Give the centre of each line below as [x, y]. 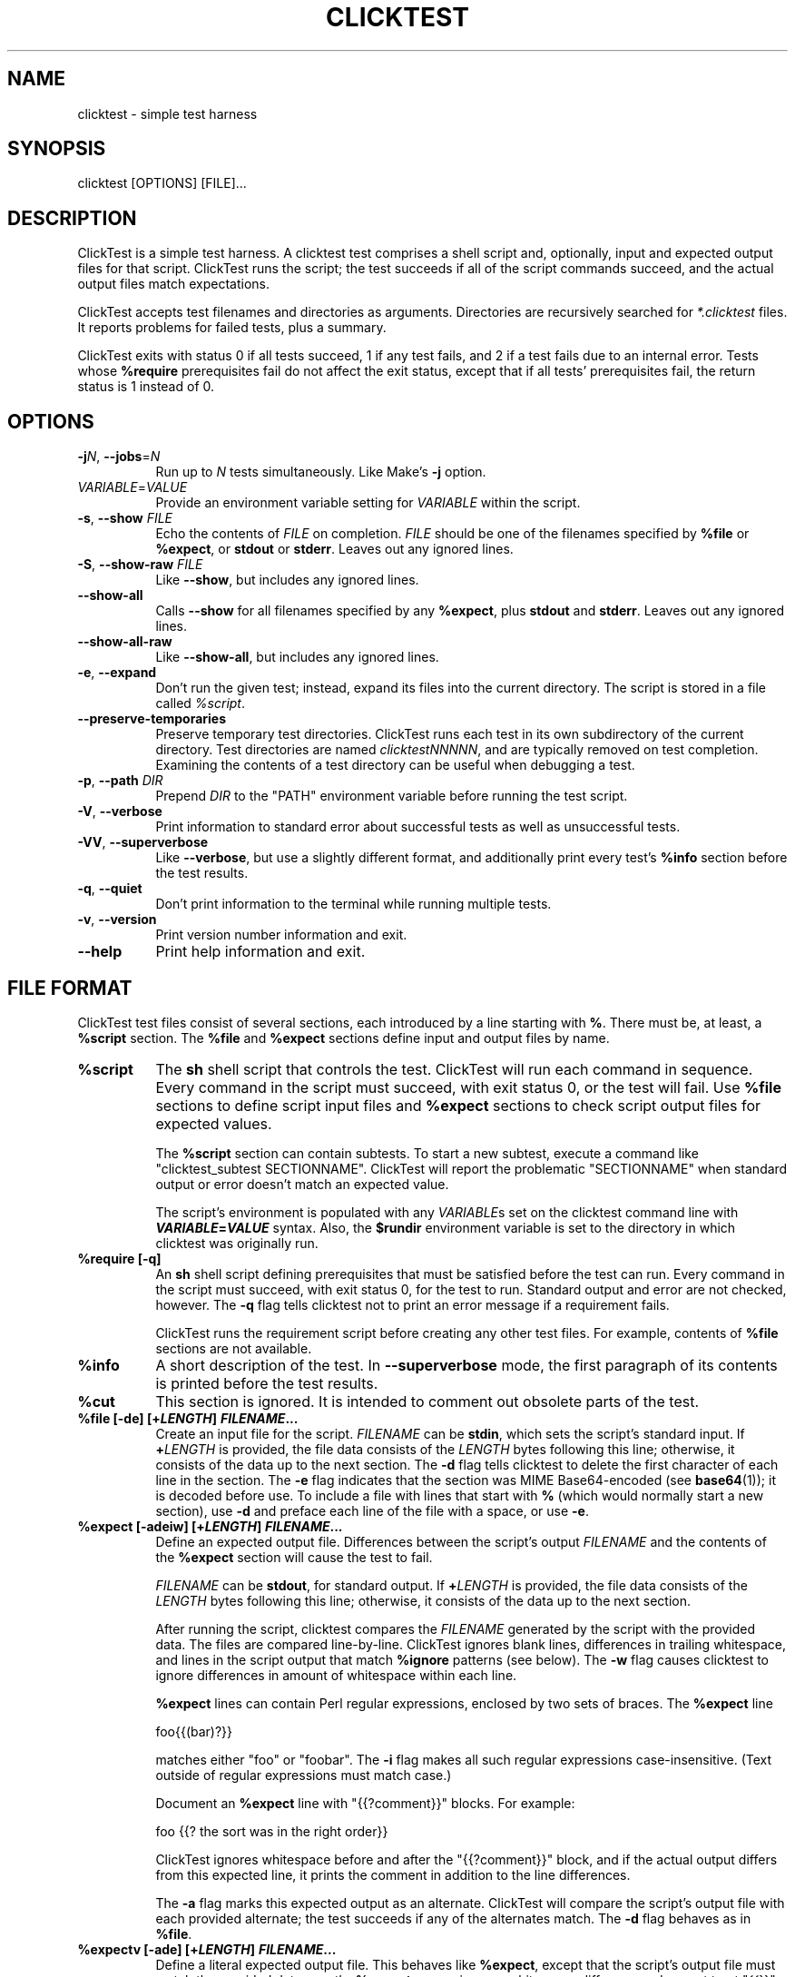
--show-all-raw [125, 642]
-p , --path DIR [120, 781]
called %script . [201, 703]
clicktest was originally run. [237, 1243]
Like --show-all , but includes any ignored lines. [297, 657]
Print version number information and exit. [281, 935]
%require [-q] [119, 1258]
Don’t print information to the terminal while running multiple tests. [353, 904]
